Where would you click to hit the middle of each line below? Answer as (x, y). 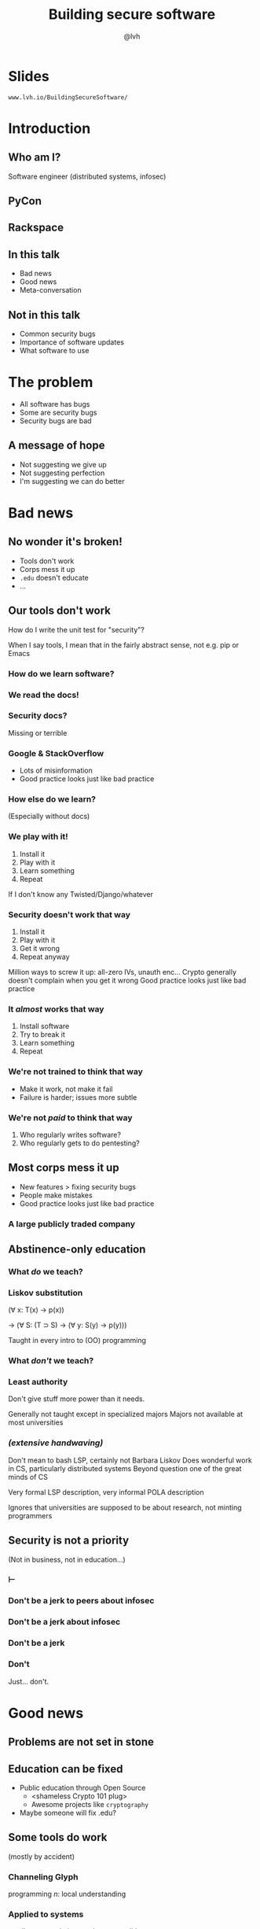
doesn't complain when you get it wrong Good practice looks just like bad (127, 980)
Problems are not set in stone (81, 1742)
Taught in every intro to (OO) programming (77, 1341)
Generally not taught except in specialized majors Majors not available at (126, 1414)
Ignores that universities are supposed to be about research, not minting (125, 1507)
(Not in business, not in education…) (67, 1559)
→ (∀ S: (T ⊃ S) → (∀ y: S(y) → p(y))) (68, 1325)
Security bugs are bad (55, 421)
